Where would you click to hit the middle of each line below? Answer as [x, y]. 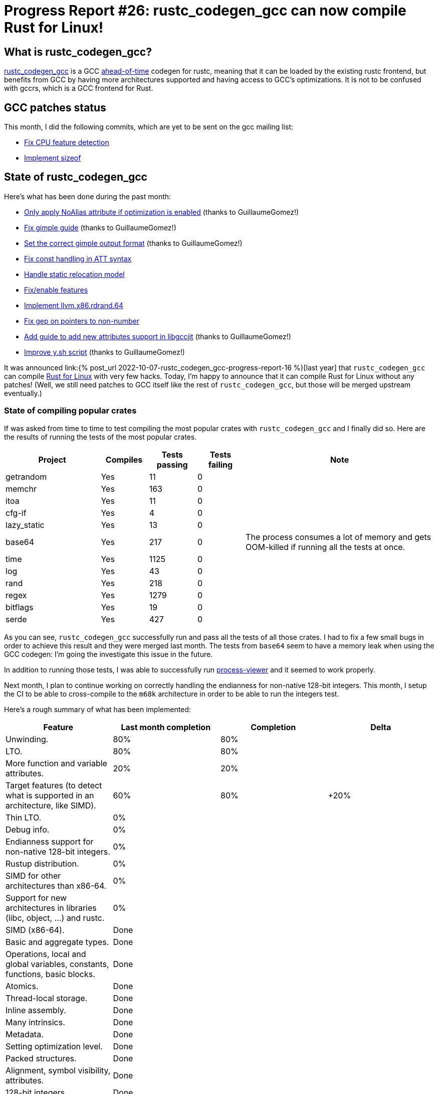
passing [172, 464]
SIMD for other [33, 875]
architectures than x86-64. [56, 885]
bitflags [20, 607]
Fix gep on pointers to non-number [82, 321]
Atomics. [22, 986]
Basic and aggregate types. [57, 942]
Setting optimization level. [54, 1046]
